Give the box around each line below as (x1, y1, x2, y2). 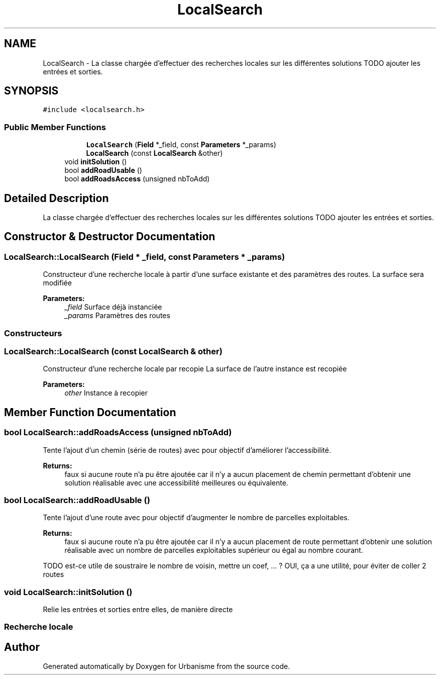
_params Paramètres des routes (64, 311, 170, 320)
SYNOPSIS (4, 84, 59, 98)
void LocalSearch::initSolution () (4, 587, 133, 597)
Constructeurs (4, 328, 62, 338)
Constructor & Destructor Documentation (4, 230, 215, 243)
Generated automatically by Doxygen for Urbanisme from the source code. (43, 662, 290, 671)
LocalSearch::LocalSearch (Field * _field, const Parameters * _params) (4, 251, 285, 262)
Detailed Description (4, 191, 109, 205)
